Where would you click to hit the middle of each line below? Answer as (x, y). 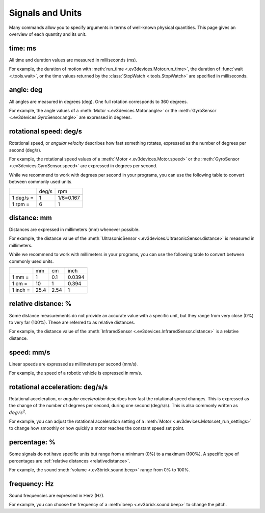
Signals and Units (45, 13)
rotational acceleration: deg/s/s (58, 387)
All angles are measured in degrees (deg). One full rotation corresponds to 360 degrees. (99, 102)
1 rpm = (21, 204)
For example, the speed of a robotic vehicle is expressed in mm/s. (76, 373)
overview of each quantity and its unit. (48, 34)
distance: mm (30, 218)
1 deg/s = (23, 198)
